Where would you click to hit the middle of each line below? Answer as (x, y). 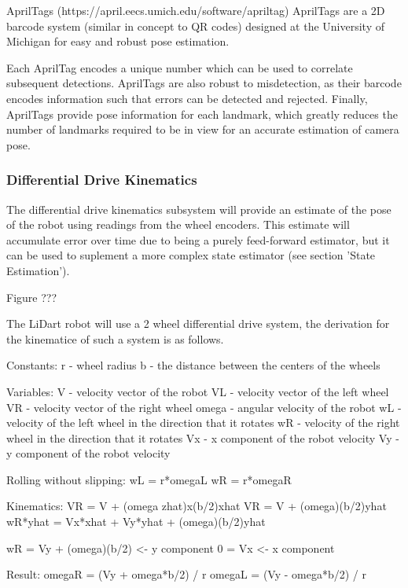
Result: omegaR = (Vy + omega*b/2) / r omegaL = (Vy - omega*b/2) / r (187, 574)
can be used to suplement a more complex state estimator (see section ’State (191, 255)
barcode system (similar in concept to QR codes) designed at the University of (196, 26)
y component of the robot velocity (88, 453)
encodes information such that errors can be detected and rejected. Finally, (187, 98)
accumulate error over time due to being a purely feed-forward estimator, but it (198, 239)
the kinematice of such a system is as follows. (115, 338)
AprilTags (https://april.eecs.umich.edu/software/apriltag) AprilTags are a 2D (196, 10)
